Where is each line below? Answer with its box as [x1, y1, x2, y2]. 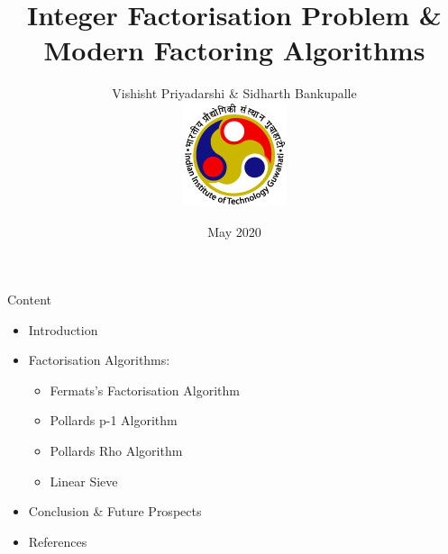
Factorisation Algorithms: [28, 350, 170, 369]
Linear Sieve [50, 471, 118, 490]
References [28, 531, 87, 550]
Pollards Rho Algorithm [50, 441, 183, 460]
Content [7, 290, 51, 309]
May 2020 [207, 222, 261, 241]
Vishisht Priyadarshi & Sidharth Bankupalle [112, 84, 357, 103]
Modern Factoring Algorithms [43, 32, 425, 68]
